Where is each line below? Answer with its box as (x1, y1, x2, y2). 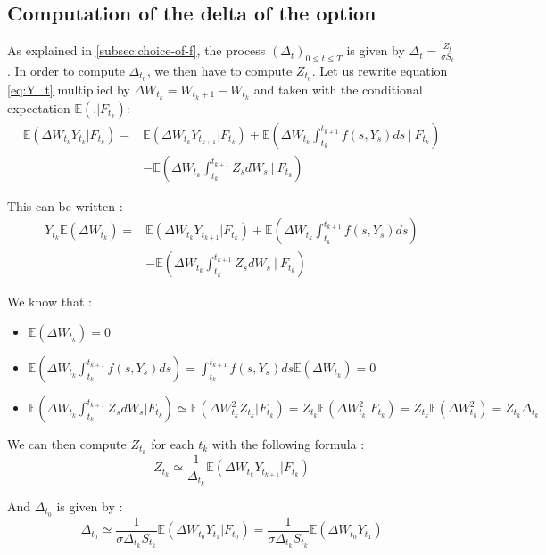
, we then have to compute (146, 61, 293, 79)
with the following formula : (211, 435, 365, 453)
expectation (7, 98, 70, 117)
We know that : (7, 292, 92, 311)
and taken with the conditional (253, 79, 423, 98)
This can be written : (7, 196, 123, 215)
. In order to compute (7, 61, 125, 79)
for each (151, 435, 194, 453)
